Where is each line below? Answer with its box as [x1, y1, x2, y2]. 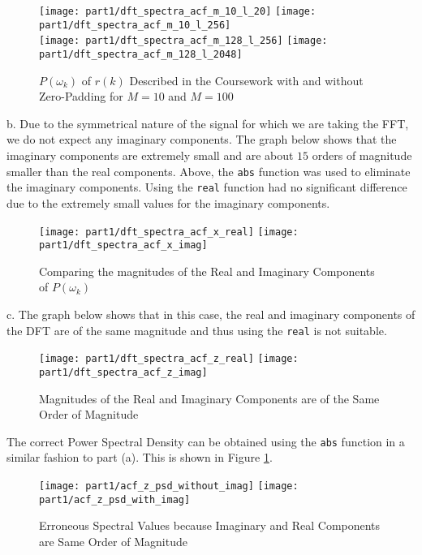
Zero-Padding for [39, 88, 123, 105]
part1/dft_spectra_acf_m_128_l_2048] [39, 48, 243, 60]
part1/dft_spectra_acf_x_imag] [39, 239, 208, 252]
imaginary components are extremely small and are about [6, 147, 294, 163]
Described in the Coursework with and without [129, 71, 364, 88]
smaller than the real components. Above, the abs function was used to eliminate [6, 162, 411, 179]
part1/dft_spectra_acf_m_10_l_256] [39, 19, 231, 31]
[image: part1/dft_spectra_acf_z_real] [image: [39, 353, 299, 365]
